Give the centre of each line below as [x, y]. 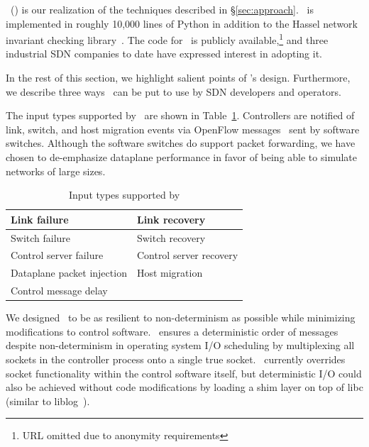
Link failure [40, 219]
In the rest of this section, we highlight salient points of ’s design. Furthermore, [178, 78]
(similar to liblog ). [48, 401]
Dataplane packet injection [69, 273]
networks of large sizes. [56, 171]
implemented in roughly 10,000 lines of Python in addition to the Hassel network [182, 23]
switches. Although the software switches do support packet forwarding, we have [181, 143]
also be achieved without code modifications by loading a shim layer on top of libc [184, 387]
